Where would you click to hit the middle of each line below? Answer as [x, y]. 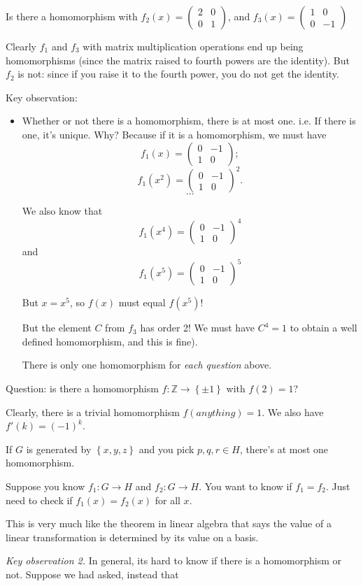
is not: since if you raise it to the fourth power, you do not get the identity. [178, 74]
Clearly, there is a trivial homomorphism [93, 412]
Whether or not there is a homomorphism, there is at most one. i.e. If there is [189, 121]
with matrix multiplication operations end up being [193, 46]
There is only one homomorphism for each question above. [147, 365]
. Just [338, 486]
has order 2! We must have [197, 328]
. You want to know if [245, 486]
